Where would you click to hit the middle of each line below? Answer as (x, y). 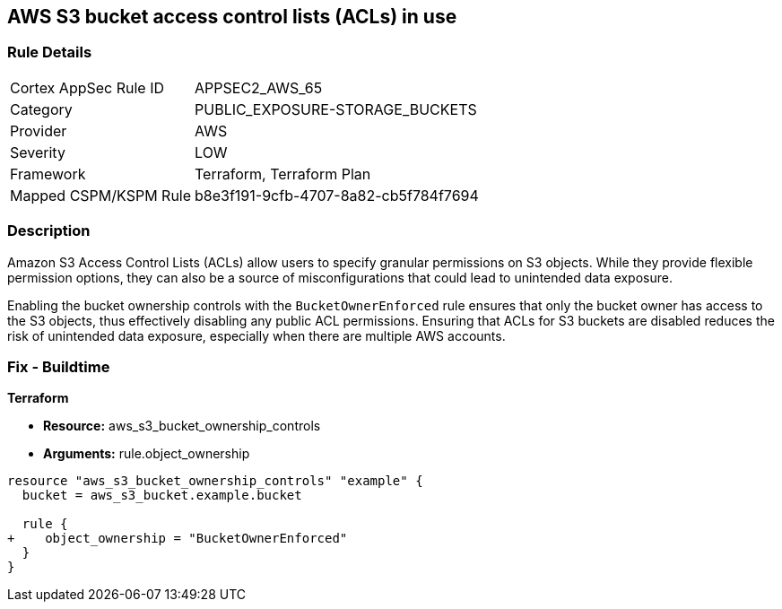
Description (49, 231)
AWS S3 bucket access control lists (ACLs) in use (232, 17)
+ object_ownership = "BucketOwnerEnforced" (178, 539)
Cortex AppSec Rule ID (87, 87)
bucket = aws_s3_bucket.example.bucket (162, 496)
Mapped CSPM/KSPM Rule (101, 195)
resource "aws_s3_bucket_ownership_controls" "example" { (215, 481)
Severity (38, 152)
